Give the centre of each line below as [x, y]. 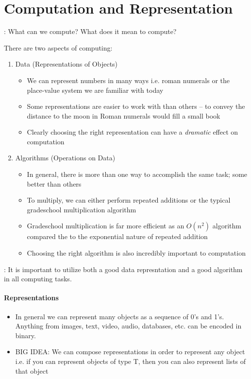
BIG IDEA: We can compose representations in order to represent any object [130, 352]
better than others [54, 183]
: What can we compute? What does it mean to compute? [90, 31]
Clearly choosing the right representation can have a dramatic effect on [133, 132]
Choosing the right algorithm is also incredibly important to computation [136, 253]
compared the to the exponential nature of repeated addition [117, 236]
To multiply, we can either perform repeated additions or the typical [129, 200]
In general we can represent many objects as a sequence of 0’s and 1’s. [120, 316]
